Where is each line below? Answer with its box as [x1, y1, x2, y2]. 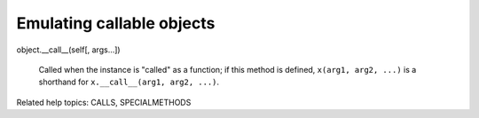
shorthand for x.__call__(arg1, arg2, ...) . [38, 76, 220, 88]
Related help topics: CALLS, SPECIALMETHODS [16, 97, 192, 107]
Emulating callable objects [16, 13, 216, 33]
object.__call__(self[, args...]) [16, 44, 121, 55]
